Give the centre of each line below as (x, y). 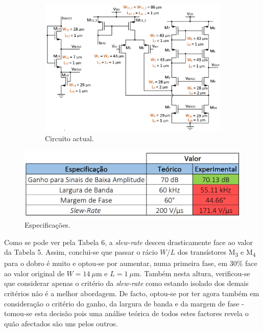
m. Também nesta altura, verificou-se (192, 273)
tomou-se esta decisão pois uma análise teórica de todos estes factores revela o (126, 313)
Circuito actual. (69, 138)
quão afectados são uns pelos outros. (61, 323)
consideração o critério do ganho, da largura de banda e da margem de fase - (124, 303)
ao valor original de (34, 273)
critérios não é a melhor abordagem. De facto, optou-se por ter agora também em (132, 293)
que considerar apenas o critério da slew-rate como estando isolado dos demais (126, 283)
